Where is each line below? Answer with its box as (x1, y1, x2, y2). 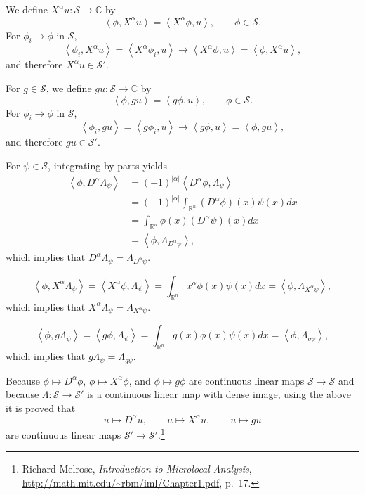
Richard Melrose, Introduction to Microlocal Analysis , (22, 461, 252, 476)
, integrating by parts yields (48, 157, 167, 172)
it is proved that (6, 400, 76, 415)
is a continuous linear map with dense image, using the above (87, 387, 352, 401)
